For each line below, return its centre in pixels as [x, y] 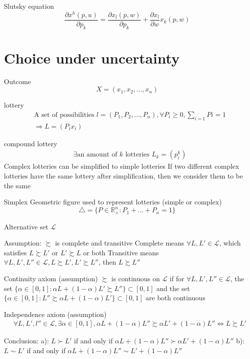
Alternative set [26, 226]
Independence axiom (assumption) [55, 314]
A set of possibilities [64, 115]
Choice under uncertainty [92, 57]
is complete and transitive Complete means [120, 243]
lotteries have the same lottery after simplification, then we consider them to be [124, 175]
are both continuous [175, 298]
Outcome [18, 81]
